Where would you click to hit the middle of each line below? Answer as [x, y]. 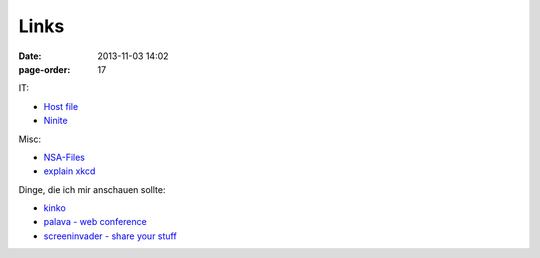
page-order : [44, 69]
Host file [61, 106]
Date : [30, 56]
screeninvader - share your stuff [110, 236]
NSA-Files [64, 157]
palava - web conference [95, 222]
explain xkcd [69, 171]
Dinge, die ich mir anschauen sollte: [92, 189]
